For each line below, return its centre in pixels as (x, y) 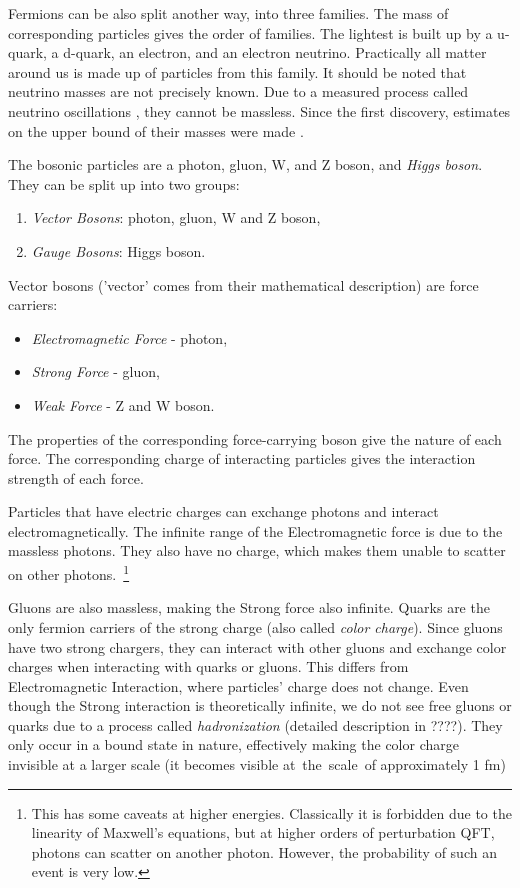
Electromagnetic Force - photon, (129, 337)
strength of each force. (76, 477)
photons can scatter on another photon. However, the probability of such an (264, 851)
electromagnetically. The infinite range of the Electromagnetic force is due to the (255, 530)
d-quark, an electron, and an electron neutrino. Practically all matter (275, 52)
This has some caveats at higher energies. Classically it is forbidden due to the (271, 812)
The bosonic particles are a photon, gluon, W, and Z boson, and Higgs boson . (245, 164)
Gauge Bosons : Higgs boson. (118, 250)
